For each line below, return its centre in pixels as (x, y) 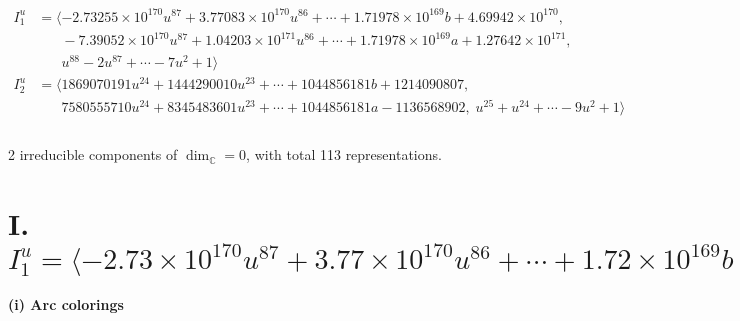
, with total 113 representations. (344, 154)
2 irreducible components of (93, 154)
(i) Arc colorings (66, 304)
